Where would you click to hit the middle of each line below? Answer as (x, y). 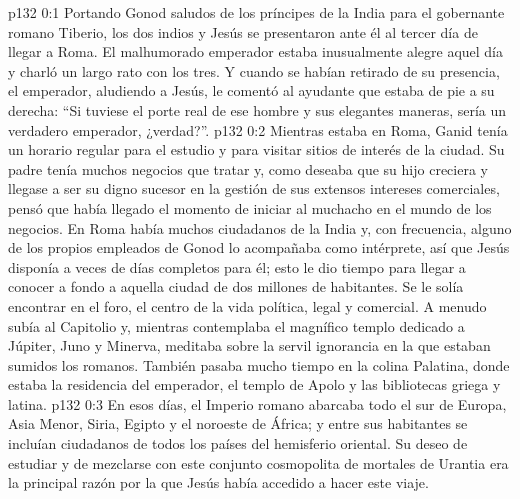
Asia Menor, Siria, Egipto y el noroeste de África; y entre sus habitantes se (238, 423)
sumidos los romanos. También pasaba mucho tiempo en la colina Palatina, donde (259, 364)
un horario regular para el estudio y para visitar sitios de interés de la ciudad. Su (256, 149)
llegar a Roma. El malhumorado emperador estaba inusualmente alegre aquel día (256, 51)
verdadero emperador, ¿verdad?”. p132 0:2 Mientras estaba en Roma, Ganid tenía (258, 129)
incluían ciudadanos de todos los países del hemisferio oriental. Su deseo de (238, 443)
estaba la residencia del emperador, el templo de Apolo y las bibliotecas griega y (254, 384)
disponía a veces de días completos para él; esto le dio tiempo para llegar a (237, 266)
